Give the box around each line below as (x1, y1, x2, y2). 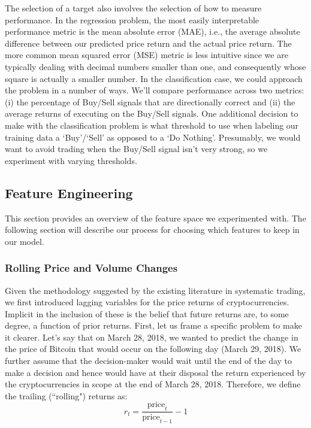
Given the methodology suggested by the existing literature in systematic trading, (5, 284, 306, 296)
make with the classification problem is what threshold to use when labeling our (5, 119, 299, 131)
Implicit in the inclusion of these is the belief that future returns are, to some (5, 307, 289, 320)
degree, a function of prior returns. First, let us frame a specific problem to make (5, 319, 302, 332)
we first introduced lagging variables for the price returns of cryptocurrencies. (5, 296, 289, 308)
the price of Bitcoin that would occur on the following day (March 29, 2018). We (5, 342, 301, 355)
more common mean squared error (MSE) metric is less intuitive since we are (5, 48, 288, 61)
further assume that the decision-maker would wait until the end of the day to (5, 354, 292, 367)
